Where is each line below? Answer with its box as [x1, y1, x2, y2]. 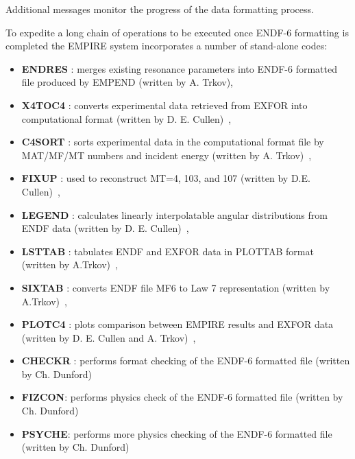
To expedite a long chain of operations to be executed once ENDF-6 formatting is [5, 25, 349, 39]
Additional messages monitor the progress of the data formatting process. [5, 2, 314, 16]
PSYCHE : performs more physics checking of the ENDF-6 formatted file [21, 426, 332, 440]
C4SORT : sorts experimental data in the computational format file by [21, 134, 324, 149]
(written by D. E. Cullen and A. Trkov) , [21, 330, 196, 344]
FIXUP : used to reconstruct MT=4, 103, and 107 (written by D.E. [21, 171, 310, 185]
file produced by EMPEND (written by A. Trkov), [21, 75, 233, 89]
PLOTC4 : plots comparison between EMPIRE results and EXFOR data [21, 317, 334, 331]
